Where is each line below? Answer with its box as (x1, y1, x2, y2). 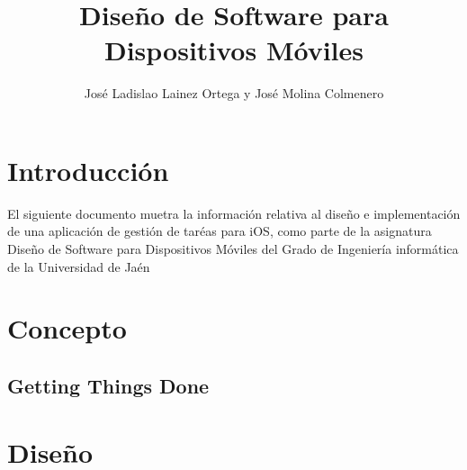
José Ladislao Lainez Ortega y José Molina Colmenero (84, 84, 384, 103)
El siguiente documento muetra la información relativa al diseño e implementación (7, 203, 461, 222)
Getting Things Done (7, 371, 210, 399)
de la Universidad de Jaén (7, 257, 150, 276)
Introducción (7, 151, 169, 188)
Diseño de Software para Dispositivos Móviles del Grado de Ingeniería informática (7, 240, 459, 258)
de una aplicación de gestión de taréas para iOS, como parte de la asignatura (7, 221, 432, 240)
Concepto (7, 310, 127, 347)
